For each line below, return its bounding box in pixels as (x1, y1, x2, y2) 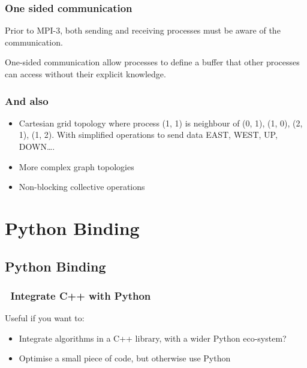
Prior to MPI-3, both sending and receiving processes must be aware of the (5, 24, 281, 37)
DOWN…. (19, 140, 55, 152)
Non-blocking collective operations (19, 180, 145, 193)
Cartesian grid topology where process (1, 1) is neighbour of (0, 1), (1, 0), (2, (19, 116, 303, 129)
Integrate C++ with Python (10, 288, 151, 303)
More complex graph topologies (19, 160, 134, 173)
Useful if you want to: (5, 312, 85, 324)
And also (5, 93, 49, 108)
